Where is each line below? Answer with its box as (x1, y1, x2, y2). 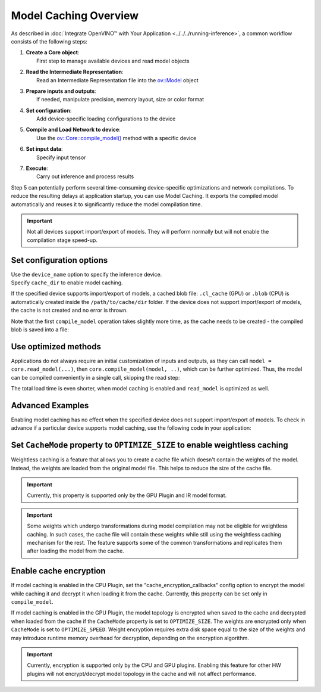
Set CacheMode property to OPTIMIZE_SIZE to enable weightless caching (11, 440, 288, 450)
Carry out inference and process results (36, 173, 134, 180)
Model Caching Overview (11, 9, 139, 22)
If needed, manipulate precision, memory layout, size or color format (36, 96, 204, 103)
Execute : (26, 165, 49, 172)
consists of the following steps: (11, 38, 87, 45)
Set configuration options (11, 255, 108, 265)
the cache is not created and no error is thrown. (11, 307, 128, 314)
